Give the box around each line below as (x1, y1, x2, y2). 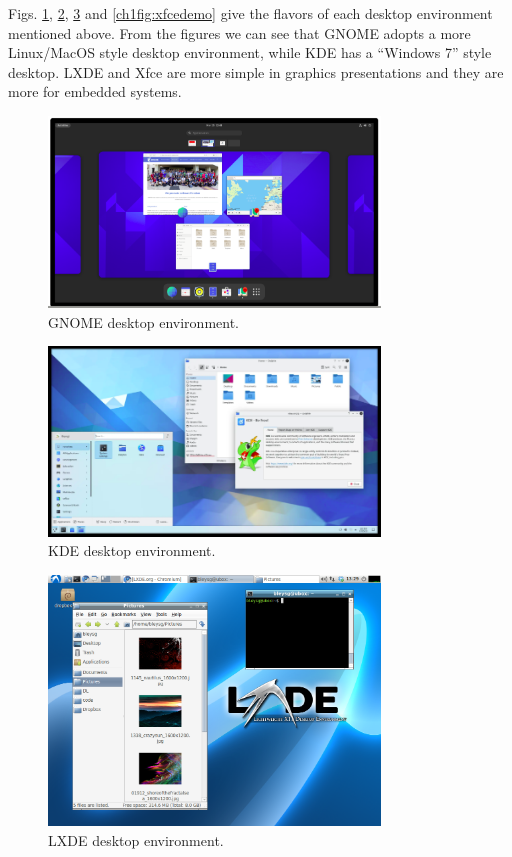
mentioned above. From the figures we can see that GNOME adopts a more (8, 22, 471, 43)
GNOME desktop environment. (48, 311, 239, 332)
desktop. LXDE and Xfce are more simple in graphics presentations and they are (8, 61, 504, 82)
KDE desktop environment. (48, 540, 216, 561)
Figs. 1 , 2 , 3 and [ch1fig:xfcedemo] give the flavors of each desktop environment (8, 3, 493, 23)
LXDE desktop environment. (48, 829, 224, 850)
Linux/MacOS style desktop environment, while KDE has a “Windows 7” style (8, 42, 492, 63)
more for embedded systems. (8, 81, 182, 102)
